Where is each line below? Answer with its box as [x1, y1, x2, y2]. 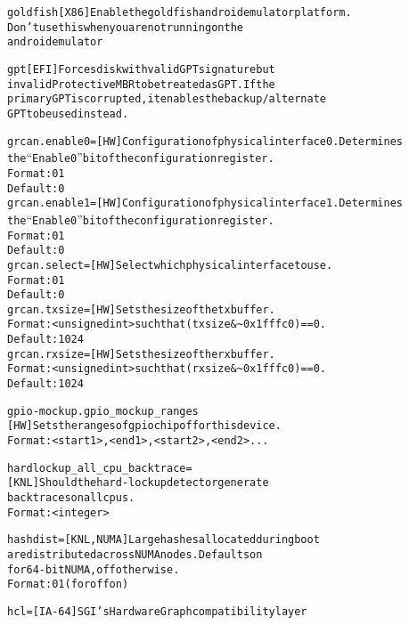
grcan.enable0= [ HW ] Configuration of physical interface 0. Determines [7, 134, 403, 148]
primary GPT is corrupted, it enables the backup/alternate [7, 93, 327, 106]
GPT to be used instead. [7, 107, 129, 120]
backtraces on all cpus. [7, 491, 135, 505]
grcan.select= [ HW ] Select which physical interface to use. [7, 258, 333, 272]
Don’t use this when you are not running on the [7, 20, 243, 34]
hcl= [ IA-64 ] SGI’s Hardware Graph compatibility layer [7, 605, 307, 618]
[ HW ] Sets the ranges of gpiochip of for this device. [7, 419, 282, 433]
